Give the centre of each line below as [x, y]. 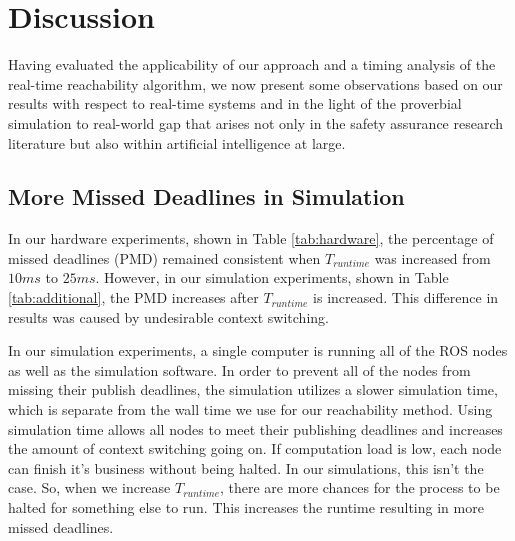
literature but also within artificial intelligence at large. [177, 142]
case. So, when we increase [89, 487]
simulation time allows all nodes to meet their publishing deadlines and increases [255, 428]
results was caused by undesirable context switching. [168, 316]
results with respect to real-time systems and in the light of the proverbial [235, 103]
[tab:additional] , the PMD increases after [133, 297]
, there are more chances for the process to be [360, 487]
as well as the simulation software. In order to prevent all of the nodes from [239, 369]
